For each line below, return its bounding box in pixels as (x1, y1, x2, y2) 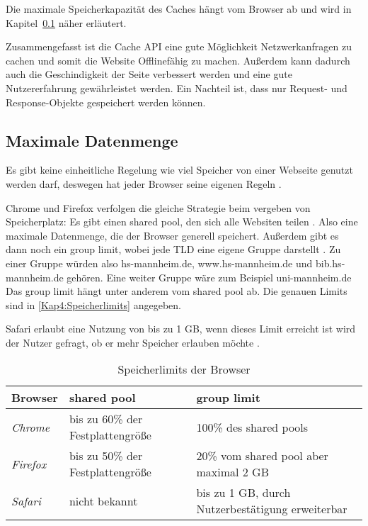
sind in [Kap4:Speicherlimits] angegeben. (6, 297, 181, 312)
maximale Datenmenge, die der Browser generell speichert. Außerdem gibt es (6, 228, 339, 242)
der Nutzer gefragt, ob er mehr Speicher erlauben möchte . (6, 335, 260, 349)
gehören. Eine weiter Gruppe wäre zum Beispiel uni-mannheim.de (67, 269, 352, 284)
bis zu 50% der (69, 447, 143, 464)
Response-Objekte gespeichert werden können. (6, 94, 206, 109)
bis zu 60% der (69, 410, 143, 427)
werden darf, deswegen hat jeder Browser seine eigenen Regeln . (6, 176, 282, 191)
